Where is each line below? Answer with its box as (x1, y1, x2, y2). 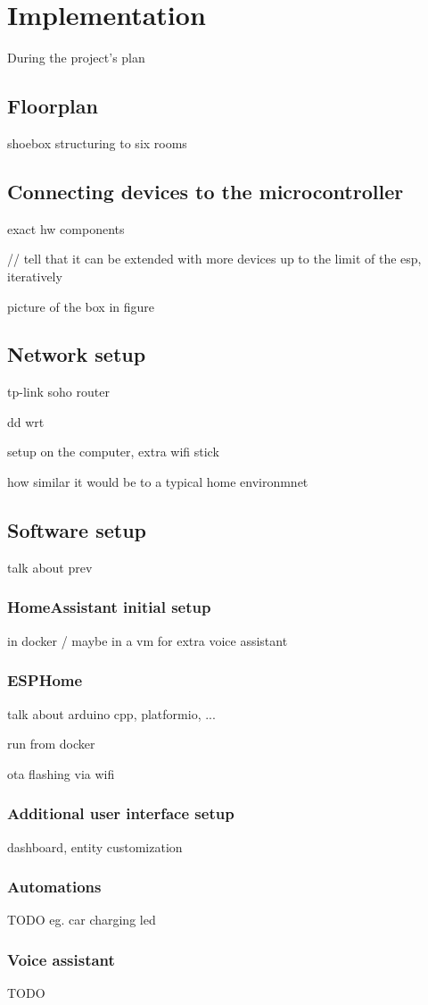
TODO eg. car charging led (7, 910, 156, 929)
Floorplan (7, 92, 98, 120)
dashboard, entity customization (7, 837, 183, 856)
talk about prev (7, 557, 93, 576)
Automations (7, 875, 102, 898)
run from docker (7, 734, 95, 753)
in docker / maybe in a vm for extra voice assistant (7, 631, 288, 649)
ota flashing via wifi (7, 764, 115, 783)
